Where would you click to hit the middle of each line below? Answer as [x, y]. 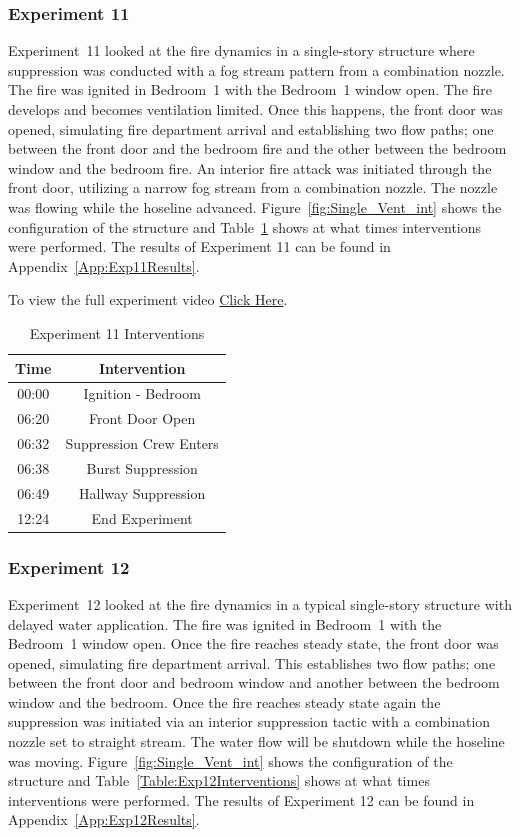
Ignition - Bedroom [142, 393]
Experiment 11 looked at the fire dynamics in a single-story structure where [241, 50]
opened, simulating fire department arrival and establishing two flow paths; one [251, 128]
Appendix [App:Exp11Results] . [104, 265]
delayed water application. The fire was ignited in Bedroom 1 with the [225, 623]
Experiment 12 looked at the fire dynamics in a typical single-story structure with [260, 603]
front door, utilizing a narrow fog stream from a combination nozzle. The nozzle [253, 187]
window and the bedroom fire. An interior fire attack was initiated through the [250, 167]
